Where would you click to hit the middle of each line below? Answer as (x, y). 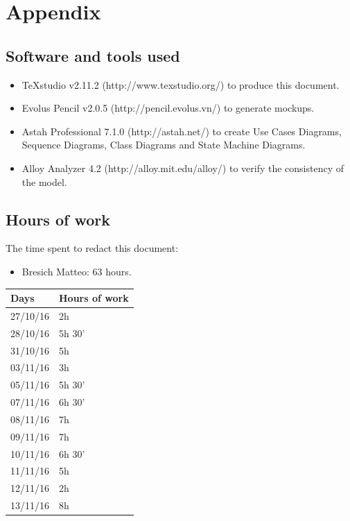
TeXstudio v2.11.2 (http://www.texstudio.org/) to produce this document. (181, 84)
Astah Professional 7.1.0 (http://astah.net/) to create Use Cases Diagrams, (182, 131)
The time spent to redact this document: (92, 248)
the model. (44, 181)
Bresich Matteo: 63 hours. (77, 271)
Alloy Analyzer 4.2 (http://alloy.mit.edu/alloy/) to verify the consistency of (183, 168)
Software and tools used (93, 55)
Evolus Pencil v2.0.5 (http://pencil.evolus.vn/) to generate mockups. (168, 108)
